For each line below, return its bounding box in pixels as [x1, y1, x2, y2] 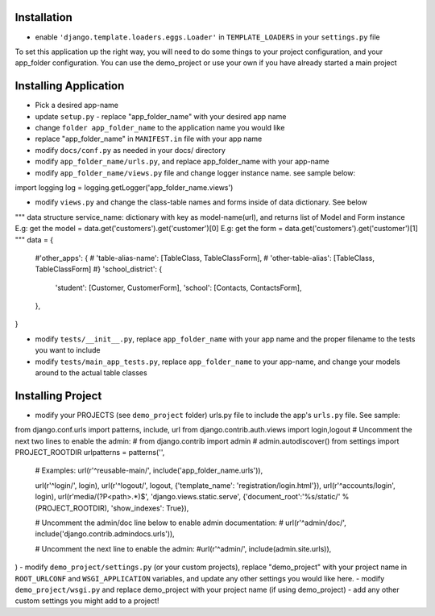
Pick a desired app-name [35, 101, 118, 110]
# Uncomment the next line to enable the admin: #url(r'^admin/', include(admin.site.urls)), [35, 544, 332, 553]
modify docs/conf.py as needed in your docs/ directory [35, 145, 226, 155]
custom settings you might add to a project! [14, 596, 159, 606]
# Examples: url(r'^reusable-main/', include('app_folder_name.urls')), [35, 465, 263, 475]
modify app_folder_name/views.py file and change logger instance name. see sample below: [35, 167, 356, 177]
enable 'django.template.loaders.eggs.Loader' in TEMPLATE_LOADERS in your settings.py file [35, 32, 380, 42]
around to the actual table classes [35, 368, 148, 378]
